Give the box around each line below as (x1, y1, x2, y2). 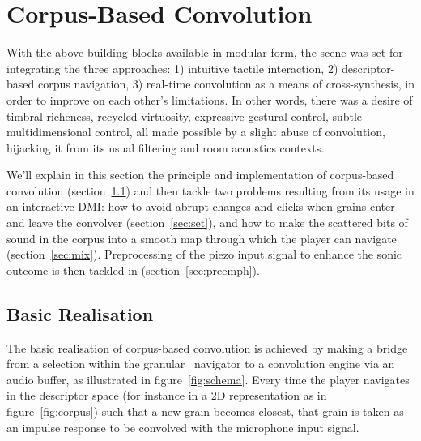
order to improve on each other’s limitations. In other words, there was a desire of (6, 91, 413, 108)
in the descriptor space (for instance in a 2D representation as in (6, 387, 327, 404)
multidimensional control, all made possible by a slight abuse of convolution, (6, 123, 385, 140)
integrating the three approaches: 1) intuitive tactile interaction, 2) (6, 59, 338, 76)
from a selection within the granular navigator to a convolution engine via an (6, 355, 395, 372)
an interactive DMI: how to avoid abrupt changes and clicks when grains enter (6, 198, 395, 215)
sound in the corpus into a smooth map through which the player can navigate (6, 229, 397, 246)
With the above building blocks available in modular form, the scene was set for (6, 44, 403, 61)
